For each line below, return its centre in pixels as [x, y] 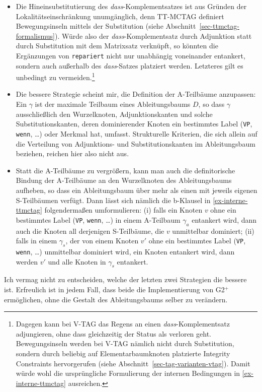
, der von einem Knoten [102, 241]
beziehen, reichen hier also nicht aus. [72, 153]
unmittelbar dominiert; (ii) [213, 231]
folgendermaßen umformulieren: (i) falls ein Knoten [123, 210]
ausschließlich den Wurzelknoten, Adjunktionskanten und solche [114, 114]
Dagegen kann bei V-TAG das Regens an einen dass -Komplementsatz [123, 324]
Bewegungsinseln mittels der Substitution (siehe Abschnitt [106, 26]
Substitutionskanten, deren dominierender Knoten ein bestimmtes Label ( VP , [134, 124]
